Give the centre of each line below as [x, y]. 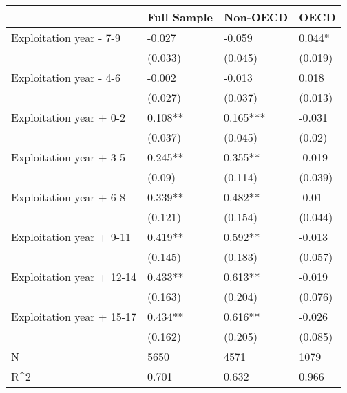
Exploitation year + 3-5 [69, 157]
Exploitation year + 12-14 [74, 277]
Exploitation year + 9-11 [71, 237]
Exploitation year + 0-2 [69, 117]
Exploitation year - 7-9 [66, 37]
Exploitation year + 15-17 [74, 316]
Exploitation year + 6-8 [69, 197]
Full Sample [180, 17]
